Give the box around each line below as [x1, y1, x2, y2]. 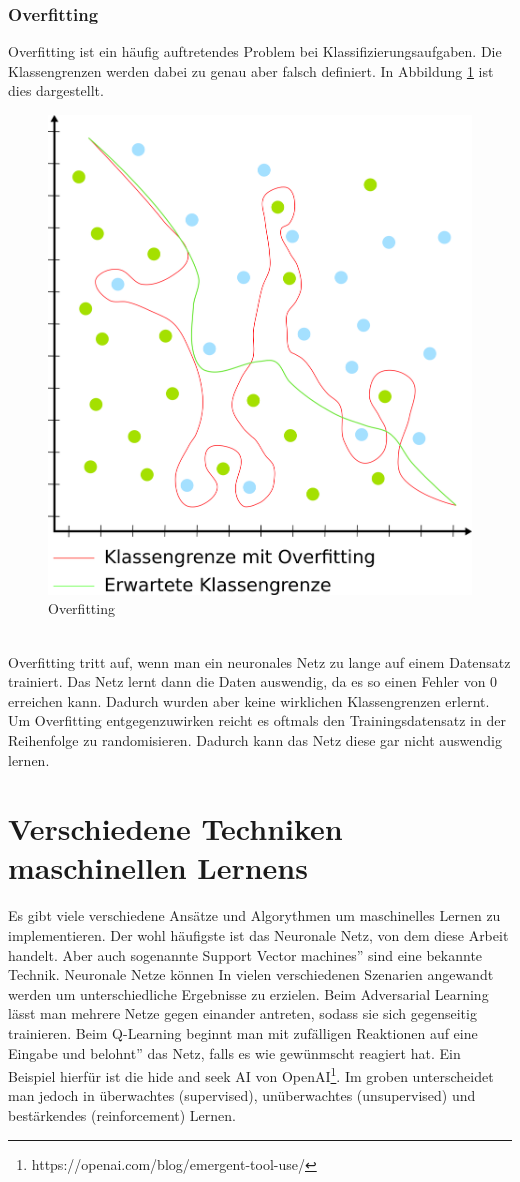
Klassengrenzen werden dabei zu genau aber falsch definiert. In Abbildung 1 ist [8, 60, 494, 81]
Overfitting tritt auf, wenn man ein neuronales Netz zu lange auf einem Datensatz [8, 651, 511, 672]
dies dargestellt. [8, 80, 104, 101]
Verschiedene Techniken [8, 808, 343, 849]
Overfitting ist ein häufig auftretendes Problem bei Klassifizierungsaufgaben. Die [8, 41, 502, 62]
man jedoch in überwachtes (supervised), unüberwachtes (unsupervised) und [8, 1085, 476, 1106]
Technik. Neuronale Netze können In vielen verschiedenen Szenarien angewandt [8, 964, 494, 985]
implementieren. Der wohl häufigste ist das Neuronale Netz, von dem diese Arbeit [8, 925, 509, 945]
